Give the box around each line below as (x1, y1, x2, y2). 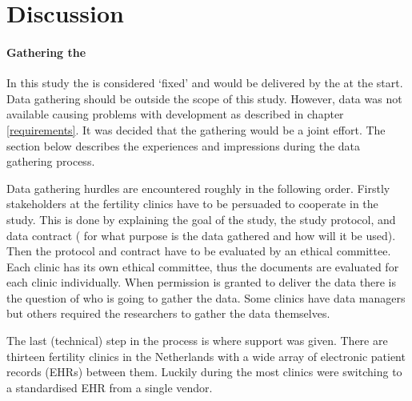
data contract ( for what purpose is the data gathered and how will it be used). (6, 227, 396, 243)
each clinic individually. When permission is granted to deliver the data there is (6, 274, 396, 291)
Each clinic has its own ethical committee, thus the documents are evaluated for (6, 258, 399, 275)
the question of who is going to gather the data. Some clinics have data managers (6, 289, 406, 306)
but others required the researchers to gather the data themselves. (6, 305, 330, 322)
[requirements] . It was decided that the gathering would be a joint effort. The (6, 121, 386, 138)
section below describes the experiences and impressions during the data (6, 137, 361, 154)
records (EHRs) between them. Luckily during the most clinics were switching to (6, 363, 402, 380)
